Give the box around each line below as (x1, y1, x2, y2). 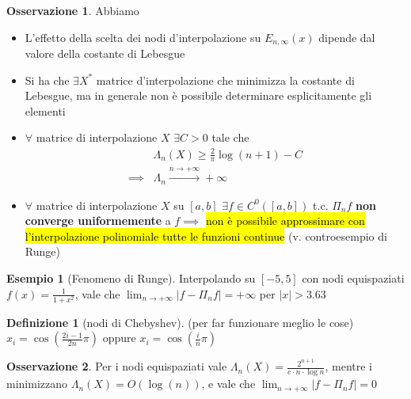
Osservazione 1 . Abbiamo (6, 2, 139, 18)
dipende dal (318, 28, 375, 45)
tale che (211, 129, 249, 146)
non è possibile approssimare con (206, 212, 365, 229)
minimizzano (6, 375, 67, 392)
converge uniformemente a (25, 212, 171, 229)
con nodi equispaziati (302, 270, 405, 287)
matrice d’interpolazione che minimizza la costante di (96, 71, 355, 88)
